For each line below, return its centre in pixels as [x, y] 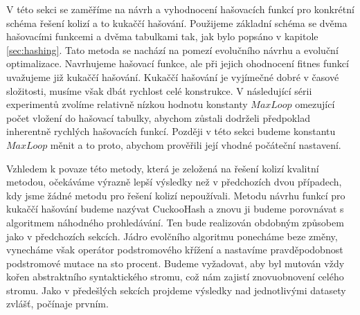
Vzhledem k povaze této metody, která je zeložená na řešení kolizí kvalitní [163, 168]
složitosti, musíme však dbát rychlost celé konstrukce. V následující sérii [159, 90]
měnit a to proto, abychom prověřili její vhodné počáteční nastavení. [196, 144]
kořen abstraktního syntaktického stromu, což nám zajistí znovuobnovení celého [175, 277]
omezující [315, 104]
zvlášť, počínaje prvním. [57, 304]
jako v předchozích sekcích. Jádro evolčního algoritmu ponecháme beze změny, [172, 236]
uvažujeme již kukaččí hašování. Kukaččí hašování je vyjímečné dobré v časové [173, 76]
